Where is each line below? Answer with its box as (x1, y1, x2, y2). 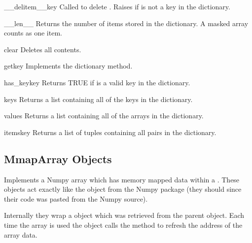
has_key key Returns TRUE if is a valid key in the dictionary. (4, 77, 190, 87)
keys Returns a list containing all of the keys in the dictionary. (4, 94, 193, 104)
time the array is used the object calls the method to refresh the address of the (4, 219, 243, 230)
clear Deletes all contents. (4, 44, 81, 54)
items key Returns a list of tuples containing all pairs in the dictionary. (4, 127, 216, 137)
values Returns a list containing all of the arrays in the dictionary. (4, 110, 204, 121)
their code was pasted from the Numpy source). (4, 193, 148, 204)
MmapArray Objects (4, 151, 112, 166)
